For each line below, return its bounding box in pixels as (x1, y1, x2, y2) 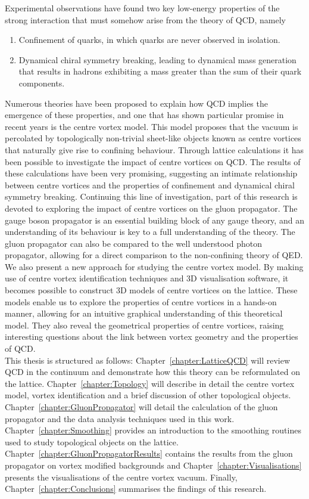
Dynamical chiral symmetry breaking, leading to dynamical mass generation (18, 53, 296, 66)
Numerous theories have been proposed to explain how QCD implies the (5, 97, 268, 109)
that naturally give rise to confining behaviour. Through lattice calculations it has (5, 143, 304, 156)
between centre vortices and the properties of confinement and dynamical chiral (5, 178, 295, 191)
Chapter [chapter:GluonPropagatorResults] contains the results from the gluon (5, 447, 293, 460)
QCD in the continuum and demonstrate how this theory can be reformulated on (5, 365, 300, 378)
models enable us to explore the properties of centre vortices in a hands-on (5, 295, 277, 308)
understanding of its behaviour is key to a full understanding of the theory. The (5, 225, 295, 238)
